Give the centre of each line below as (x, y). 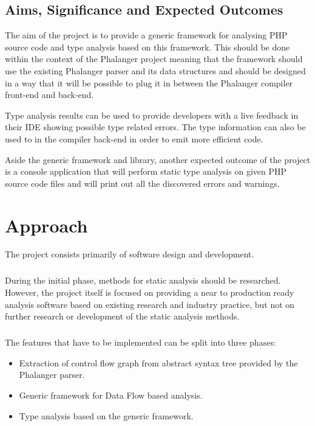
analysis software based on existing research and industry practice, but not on (150, 304)
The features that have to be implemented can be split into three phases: (141, 342)
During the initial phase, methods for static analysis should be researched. (143, 280)
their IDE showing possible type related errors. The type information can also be (155, 127)
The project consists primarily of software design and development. (130, 254)
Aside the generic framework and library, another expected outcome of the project (158, 159)
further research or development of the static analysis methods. (122, 316)
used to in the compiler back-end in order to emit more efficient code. (134, 138)
